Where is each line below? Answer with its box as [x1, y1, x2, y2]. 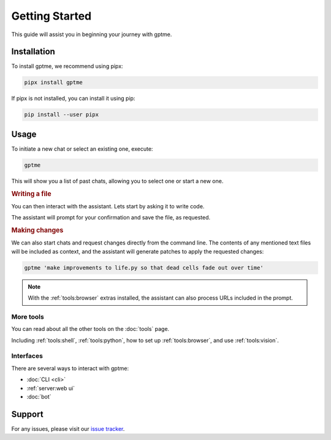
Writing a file [11, 189, 51, 198]
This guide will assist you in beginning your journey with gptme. [11, 31, 172, 38]
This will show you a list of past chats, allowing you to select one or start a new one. [11, 177, 224, 184]
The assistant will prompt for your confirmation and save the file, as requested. [11, 214, 211, 221]
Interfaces [11, 352, 43, 360]
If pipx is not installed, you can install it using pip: [11, 95, 135, 102]
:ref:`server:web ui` [26, 384, 75, 392]
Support [11, 409, 44, 419]
